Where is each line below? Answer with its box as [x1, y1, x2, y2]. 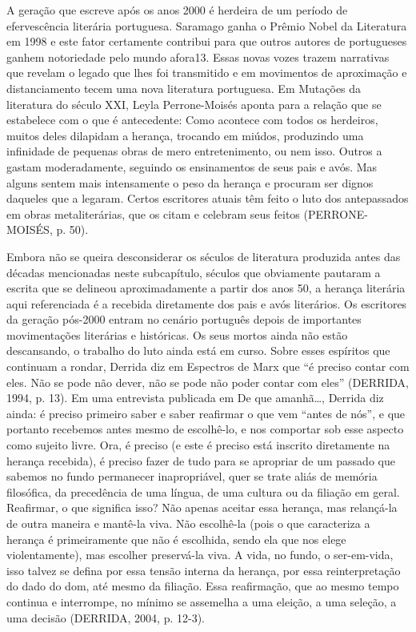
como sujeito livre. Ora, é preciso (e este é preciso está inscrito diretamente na [6, 437, 390, 453]
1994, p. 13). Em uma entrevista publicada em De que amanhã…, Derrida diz [6, 389, 384, 406]
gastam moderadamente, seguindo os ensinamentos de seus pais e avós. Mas [6, 158, 378, 175]
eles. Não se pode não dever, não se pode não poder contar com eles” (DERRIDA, [6, 373, 410, 390]
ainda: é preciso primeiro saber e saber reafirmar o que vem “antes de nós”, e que [6, 405, 406, 421]
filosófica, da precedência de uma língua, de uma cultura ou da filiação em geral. [6, 483, 400, 500]
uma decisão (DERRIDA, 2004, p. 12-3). [6, 609, 205, 626]
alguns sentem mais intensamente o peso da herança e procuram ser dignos [6, 174, 374, 191]
